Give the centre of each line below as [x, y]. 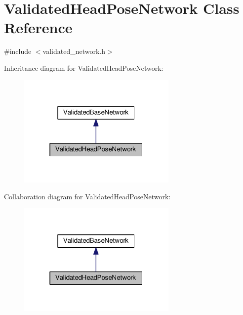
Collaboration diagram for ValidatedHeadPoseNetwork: [87, 196]
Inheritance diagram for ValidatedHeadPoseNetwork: [84, 67]
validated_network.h [74, 51]
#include [18, 51]
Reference [38, 27]
